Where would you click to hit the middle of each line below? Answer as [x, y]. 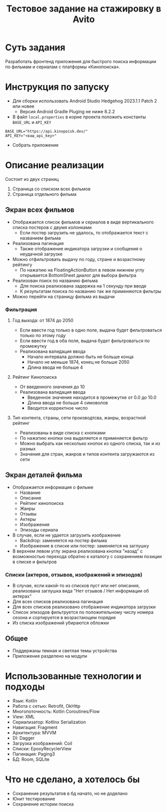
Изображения [35, 524]
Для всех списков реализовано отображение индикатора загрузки [84, 607]
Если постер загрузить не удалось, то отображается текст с [84, 232]
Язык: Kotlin [25, 701]
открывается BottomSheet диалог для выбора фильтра [78, 275]
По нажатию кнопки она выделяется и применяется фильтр [84, 438]
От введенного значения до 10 [52, 387]
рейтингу [22, 264]
